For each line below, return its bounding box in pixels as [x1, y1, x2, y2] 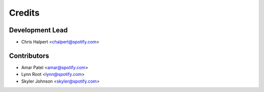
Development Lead [9, 26, 68, 34]
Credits [9, 7, 40, 18]
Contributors [9, 51, 49, 60]
